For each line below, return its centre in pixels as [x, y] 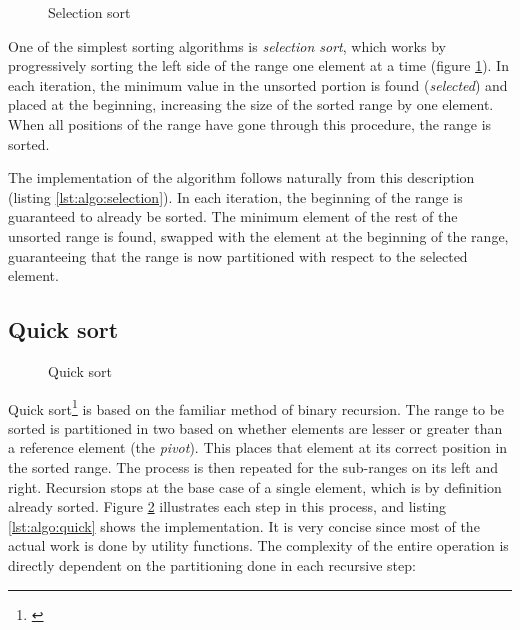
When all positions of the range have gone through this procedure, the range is [250, 123]
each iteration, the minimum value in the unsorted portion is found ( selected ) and [258, 84]
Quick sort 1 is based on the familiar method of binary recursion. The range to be [256, 407]
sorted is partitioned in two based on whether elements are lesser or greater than [255, 427]
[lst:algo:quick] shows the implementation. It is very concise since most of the [244, 525]
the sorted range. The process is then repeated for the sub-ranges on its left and [253, 466]
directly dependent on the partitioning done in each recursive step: [212, 564]
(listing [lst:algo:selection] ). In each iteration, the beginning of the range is [235, 196]
